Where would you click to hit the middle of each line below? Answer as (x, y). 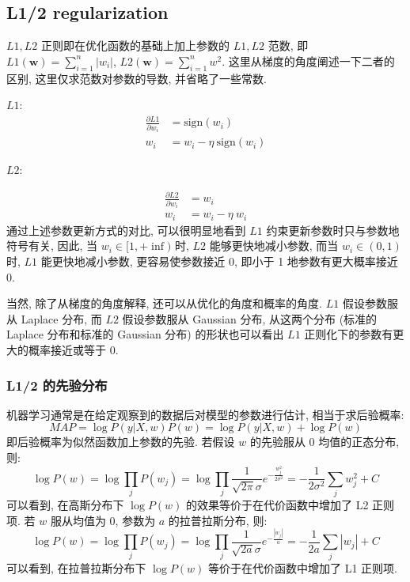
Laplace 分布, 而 (61, 318)
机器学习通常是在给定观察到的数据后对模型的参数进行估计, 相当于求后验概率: (205, 414)
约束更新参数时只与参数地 (333, 230)
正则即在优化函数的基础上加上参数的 (135, 45)
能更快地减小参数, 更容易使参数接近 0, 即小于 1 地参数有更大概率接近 (219, 261)
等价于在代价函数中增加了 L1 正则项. (303, 567)
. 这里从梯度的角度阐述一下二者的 (308, 60)
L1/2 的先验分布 (57, 385)
